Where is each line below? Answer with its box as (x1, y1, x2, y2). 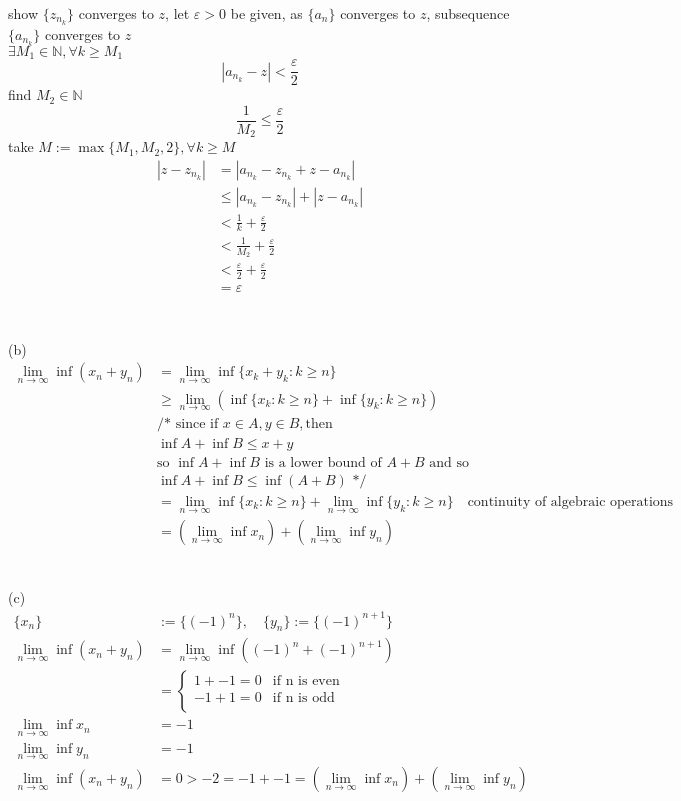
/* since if (157, 416, 219, 431)
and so (429, 455, 470, 470)
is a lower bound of (264, 455, 382, 470)
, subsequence (426, 3, 510, 23)
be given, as (230, 3, 303, 23)
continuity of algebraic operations (467, 495, 674, 510)
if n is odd (272, 690, 335, 705)
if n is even (272, 673, 340, 688)
